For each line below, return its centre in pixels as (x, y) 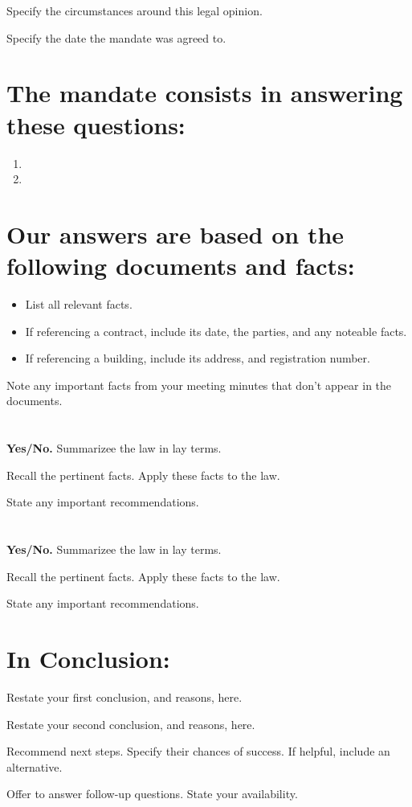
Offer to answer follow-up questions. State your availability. (152, 794)
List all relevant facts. (79, 304)
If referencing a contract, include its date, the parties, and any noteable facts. (216, 331)
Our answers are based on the (175, 233)
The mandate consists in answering (205, 93)
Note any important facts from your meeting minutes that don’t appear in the (199, 385)
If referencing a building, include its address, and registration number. (198, 358)
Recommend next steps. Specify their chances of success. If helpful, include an (198, 751)
